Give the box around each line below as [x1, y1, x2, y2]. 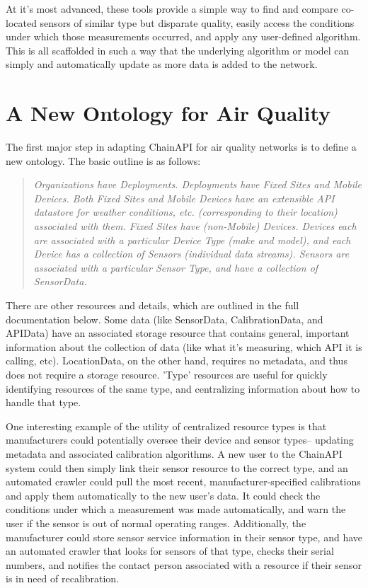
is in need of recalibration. [6, 571, 120, 586]
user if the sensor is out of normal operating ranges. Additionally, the [6, 515, 306, 530]
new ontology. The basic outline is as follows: [6, 153, 201, 168]
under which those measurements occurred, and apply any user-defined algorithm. [6, 29, 361, 44]
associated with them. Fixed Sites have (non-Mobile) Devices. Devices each [33, 219, 357, 234]
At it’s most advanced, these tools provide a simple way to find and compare [6, 1, 338, 16]
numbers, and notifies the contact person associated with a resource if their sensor [6, 557, 362, 572]
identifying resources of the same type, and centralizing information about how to [6, 381, 360, 396]
